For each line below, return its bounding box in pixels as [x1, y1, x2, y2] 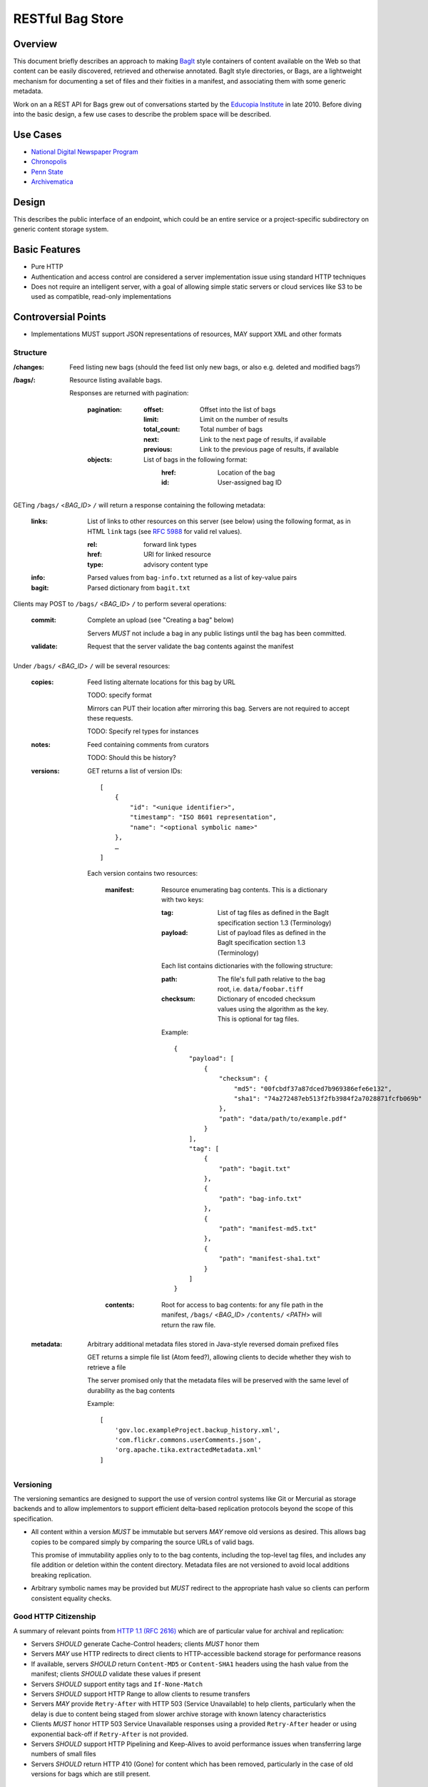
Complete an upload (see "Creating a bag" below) [87, 615, 235, 625]
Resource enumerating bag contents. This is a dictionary [161, 885, 328, 893]
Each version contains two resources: [87, 869, 198, 878]
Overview [13, 38, 58, 50]
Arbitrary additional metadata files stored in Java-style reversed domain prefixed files [87, 1340, 339, 1348]
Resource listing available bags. [69, 375, 163, 384]
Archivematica [31, 177, 74, 186]
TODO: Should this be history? [87, 753, 176, 762]
